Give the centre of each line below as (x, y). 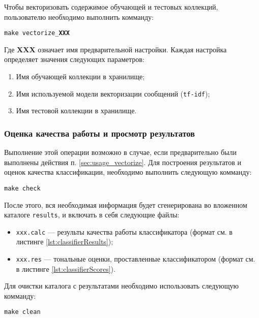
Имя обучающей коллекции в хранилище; (80, 76)
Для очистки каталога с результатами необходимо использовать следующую (121, 286)
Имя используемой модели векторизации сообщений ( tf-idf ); (113, 93)
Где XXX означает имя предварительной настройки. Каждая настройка (116, 49)
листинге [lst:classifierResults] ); (65, 242)
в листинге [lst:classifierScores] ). (66, 268)
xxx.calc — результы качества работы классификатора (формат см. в (124, 231)
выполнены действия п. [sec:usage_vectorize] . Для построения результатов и (123, 162)
